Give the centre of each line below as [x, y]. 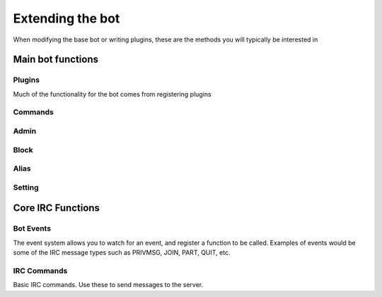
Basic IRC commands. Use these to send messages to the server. [108, 285]
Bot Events [32, 229]
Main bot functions [56, 60]
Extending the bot [66, 18]
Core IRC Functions [57, 208]
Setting [26, 187]
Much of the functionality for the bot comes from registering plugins [112, 94]
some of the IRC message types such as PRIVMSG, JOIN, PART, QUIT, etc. [122, 253]
